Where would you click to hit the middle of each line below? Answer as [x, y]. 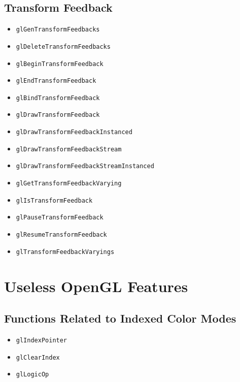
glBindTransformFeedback [58, 98]
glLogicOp [32, 375]
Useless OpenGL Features [96, 286]
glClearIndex [38, 357]
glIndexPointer [42, 340]
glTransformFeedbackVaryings [65, 252]
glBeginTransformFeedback [60, 64]
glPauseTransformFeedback [60, 218]
